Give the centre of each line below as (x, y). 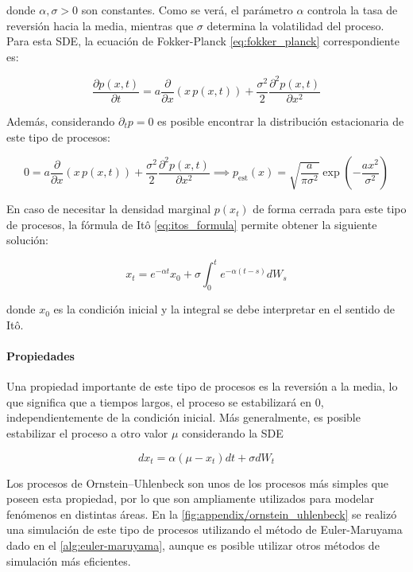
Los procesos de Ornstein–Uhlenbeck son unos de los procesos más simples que (198, 483)
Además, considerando (61, 121)
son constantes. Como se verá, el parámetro (187, 10)
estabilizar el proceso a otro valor (87, 432)
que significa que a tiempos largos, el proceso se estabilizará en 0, (165, 401)
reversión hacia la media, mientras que (100, 25)
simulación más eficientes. (69, 560)
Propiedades (41, 355)
